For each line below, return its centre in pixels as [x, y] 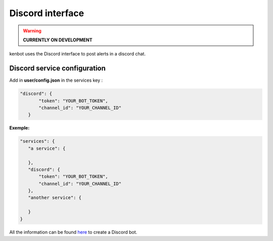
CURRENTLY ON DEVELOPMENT [58, 40]
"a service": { [47, 148]
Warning [32, 31]
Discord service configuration [58, 68]
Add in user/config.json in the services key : [56, 80]
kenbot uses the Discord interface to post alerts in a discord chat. [78, 54]
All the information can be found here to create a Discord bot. [73, 232]
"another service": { [55, 198]
